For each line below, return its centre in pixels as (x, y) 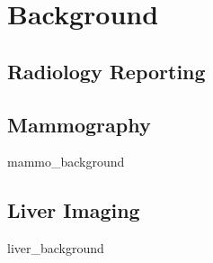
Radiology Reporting (106, 71)
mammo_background (66, 162)
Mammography (79, 124)
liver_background (56, 248)
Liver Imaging (74, 210)
